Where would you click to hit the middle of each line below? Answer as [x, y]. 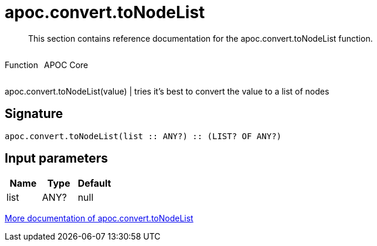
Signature [34, 114]
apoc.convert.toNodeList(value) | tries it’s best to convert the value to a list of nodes [167, 91]
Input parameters [57, 159]
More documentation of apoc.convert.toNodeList [99, 218]
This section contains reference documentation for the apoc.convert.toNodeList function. [201, 38]
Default [94, 183]
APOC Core [66, 65]
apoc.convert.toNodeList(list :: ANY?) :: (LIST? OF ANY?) [143, 136]
